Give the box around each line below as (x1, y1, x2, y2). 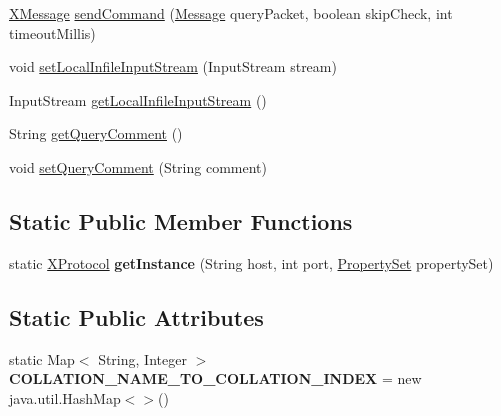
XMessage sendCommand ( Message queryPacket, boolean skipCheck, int (9, 3, 453, 23)
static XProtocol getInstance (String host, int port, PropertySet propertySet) (9, 252, 494, 273)
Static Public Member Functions (9, 205, 353, 236)
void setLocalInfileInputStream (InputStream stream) (9, 56, 337, 77)
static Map (9, 348, 75, 369)
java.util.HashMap (9, 387, 121, 408)
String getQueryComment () (9, 123, 183, 144)
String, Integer (98, 348, 187, 369)
